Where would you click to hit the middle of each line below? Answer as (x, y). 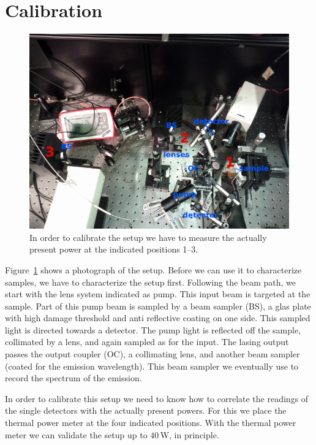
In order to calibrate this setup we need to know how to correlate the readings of (157, 398)
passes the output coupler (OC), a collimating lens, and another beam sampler (152, 354)
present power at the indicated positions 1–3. (114, 249)
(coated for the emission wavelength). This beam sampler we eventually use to (152, 366)
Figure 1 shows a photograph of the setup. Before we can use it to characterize (153, 269)
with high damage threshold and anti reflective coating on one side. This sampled (158, 318)
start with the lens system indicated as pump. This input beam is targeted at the (158, 294)
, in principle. (194, 434)
